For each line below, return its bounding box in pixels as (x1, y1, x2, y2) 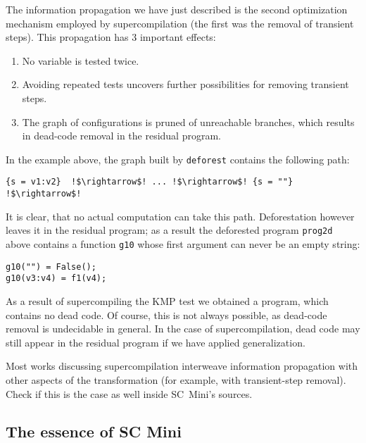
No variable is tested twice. (22, 53, 139, 68)
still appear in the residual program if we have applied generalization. (6, 335, 305, 349)
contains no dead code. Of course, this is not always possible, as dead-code (6, 307, 327, 322)
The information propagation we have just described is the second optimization (6, 2, 348, 16)
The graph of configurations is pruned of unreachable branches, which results (22, 114, 355, 129)
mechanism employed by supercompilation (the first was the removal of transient (6, 15, 354, 30)
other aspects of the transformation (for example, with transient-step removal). (6, 372, 346, 387)
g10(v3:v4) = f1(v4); (6, 273, 107, 284)
